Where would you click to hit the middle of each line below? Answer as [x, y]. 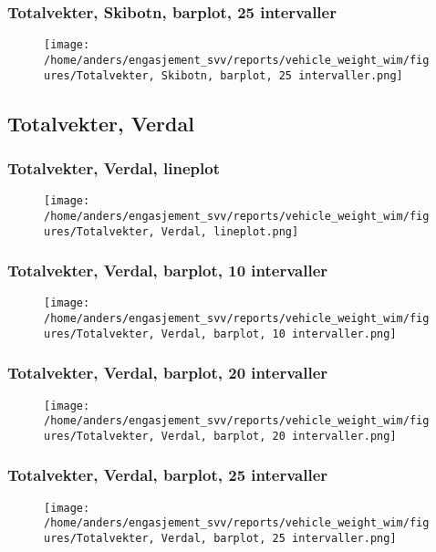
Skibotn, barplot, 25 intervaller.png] [282, 75]
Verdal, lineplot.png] [230, 231]
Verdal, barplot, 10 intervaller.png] [279, 333]
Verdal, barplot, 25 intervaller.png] [279, 539]
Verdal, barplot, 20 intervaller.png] [279, 436]
